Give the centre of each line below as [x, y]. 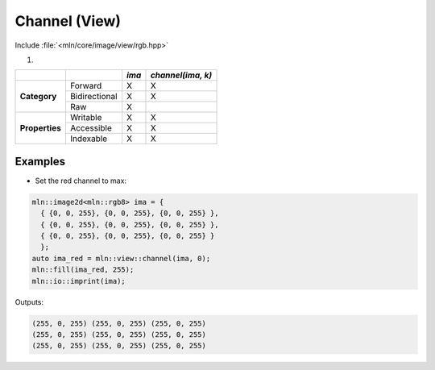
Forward [86, 86]
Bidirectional [93, 97]
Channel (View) [68, 21]
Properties [41, 128]
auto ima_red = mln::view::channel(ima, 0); [121, 258]
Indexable [89, 139]
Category [38, 97]
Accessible [91, 128]
